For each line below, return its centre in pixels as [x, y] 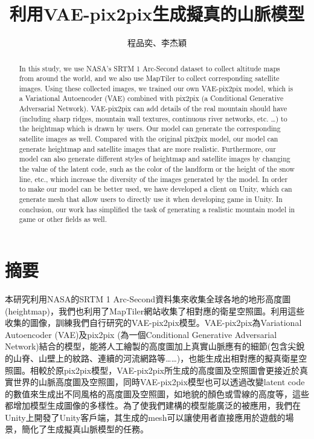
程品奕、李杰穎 [157, 43]
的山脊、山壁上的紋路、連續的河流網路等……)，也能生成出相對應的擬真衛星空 [156, 358]
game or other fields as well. [63, 219]
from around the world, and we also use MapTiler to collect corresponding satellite [149, 78]
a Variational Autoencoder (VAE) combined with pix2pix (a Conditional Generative [151, 98]
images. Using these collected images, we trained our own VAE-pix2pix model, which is [156, 88]
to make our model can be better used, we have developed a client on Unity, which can [155, 189]
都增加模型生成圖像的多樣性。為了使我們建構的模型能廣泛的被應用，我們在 [153, 405]
